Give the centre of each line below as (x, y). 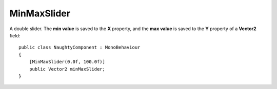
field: (15, 35)
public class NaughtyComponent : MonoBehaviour (80, 48)
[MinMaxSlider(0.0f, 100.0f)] (67, 62)
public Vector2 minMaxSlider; (67, 69)
